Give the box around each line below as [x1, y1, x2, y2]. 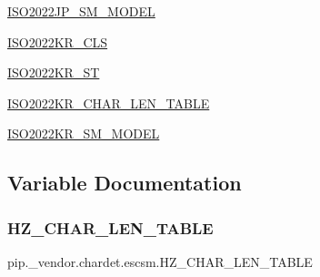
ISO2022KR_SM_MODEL [7, 124, 160, 143]
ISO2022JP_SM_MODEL [7, 2, 155, 20]
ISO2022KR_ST [7, 63, 100, 82]
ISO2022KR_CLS [7, 32, 108, 51]
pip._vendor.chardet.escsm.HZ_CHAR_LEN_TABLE [7, 251, 313, 271]
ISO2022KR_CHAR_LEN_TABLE [7, 93, 210, 112]
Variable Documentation [7, 169, 242, 197]
